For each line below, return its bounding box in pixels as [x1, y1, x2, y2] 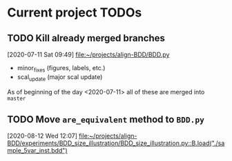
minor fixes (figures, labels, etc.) [17, 64, 106, 74]
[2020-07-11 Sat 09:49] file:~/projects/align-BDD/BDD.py [7, 50, 170, 58]
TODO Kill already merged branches [7, 32, 166, 44]
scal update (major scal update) [17, 72, 103, 83]
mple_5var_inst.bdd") [7, 147, 68, 155]
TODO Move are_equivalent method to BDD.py [7, 114, 205, 125]
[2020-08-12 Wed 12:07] [7, 132, 77, 140]
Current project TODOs [7, 5, 142, 21]
